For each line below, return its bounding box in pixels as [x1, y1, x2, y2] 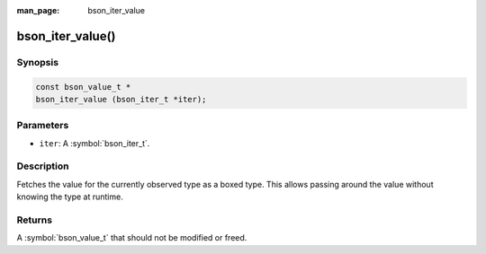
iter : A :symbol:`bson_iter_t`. [39, 137, 150, 148]
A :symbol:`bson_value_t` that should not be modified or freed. [16, 232, 247, 243]
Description [16, 160, 69, 172]
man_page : [16, 5, 60, 15]
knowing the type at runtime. [16, 191, 123, 202]
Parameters [16, 119, 69, 132]
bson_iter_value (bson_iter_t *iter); [35, 94, 207, 104]
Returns [16, 214, 53, 226]
